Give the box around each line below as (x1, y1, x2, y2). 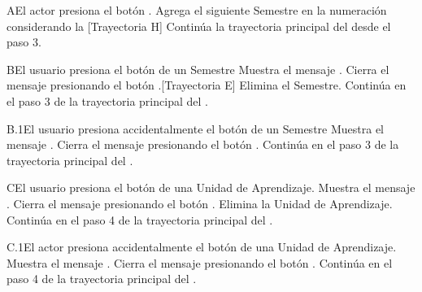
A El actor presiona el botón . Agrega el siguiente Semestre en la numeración (7, 2, 387, 18)
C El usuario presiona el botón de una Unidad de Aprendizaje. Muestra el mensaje (7, 179, 415, 196)
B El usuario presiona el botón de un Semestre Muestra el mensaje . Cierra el (7, 60, 389, 77)
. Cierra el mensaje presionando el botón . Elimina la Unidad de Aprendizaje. (7, 194, 393, 211)
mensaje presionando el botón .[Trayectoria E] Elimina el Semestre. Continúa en (7, 76, 407, 94)
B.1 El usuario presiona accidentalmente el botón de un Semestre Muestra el (7, 120, 385, 137)
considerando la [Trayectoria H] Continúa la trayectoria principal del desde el (7, 17, 391, 34)
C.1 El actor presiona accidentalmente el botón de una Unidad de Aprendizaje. (7, 238, 397, 255)
